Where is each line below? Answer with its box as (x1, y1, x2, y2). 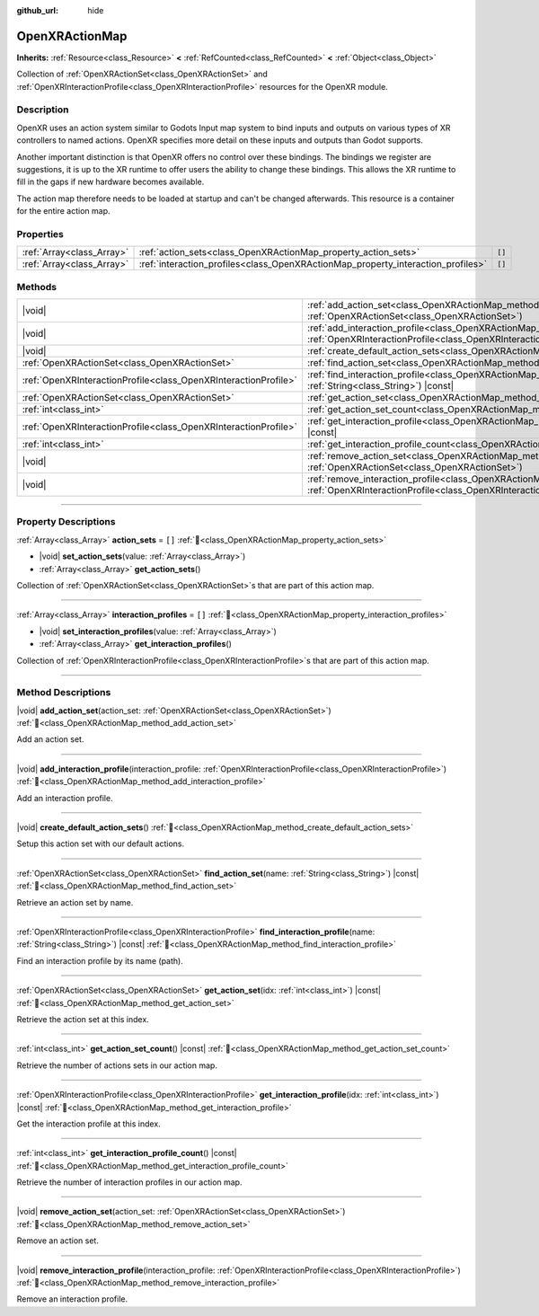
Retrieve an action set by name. (16, 896, 134, 907)
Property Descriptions (16, 516, 116, 528)
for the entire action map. (16, 206, 111, 216)
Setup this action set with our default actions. (16, 838, 184, 849)
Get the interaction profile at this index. (16, 1118, 161, 1129)
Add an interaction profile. (16, 792, 113, 803)
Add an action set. (16, 734, 84, 745)
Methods (16, 280, 57, 293)
